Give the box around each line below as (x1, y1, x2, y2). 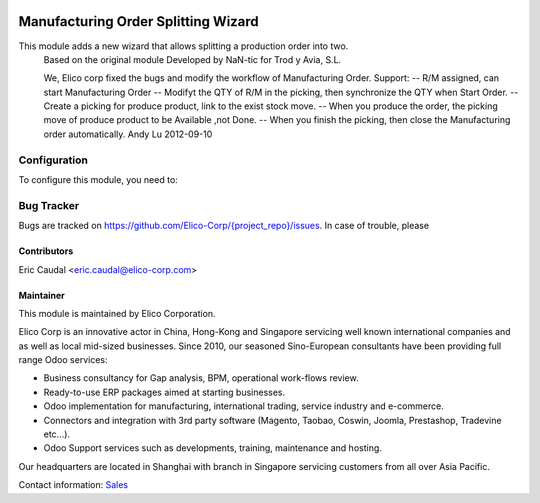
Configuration (18, 153, 89, 167)
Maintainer (18, 289, 65, 301)
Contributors (18, 245, 74, 257)
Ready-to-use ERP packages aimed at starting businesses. (43, 386, 286, 398)
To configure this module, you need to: (18, 174, 179, 185)
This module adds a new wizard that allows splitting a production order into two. (18, 40, 349, 52)
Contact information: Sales (18, 479, 129, 491)
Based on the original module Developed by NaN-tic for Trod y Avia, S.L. (43, 53, 342, 65)
